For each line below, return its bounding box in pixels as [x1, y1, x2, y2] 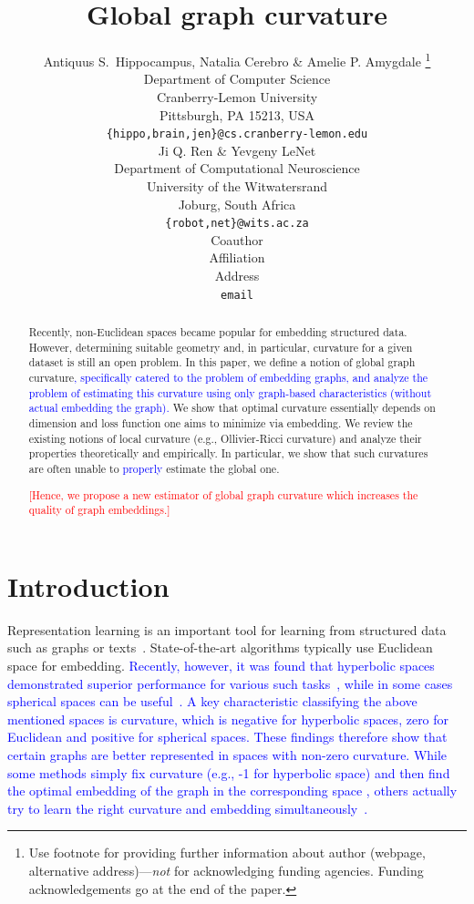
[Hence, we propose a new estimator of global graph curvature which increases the [28, 487, 418, 502]
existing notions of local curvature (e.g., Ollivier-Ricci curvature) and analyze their [28, 430, 422, 446]
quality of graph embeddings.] [28, 502, 170, 518]
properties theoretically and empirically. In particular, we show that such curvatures [28, 446, 428, 461]
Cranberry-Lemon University [156, 87, 318, 106]
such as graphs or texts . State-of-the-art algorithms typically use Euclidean [7, 638, 433, 657]
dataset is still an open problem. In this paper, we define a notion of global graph [28, 354, 416, 370]
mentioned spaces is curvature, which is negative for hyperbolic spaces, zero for [7, 709, 449, 728]
